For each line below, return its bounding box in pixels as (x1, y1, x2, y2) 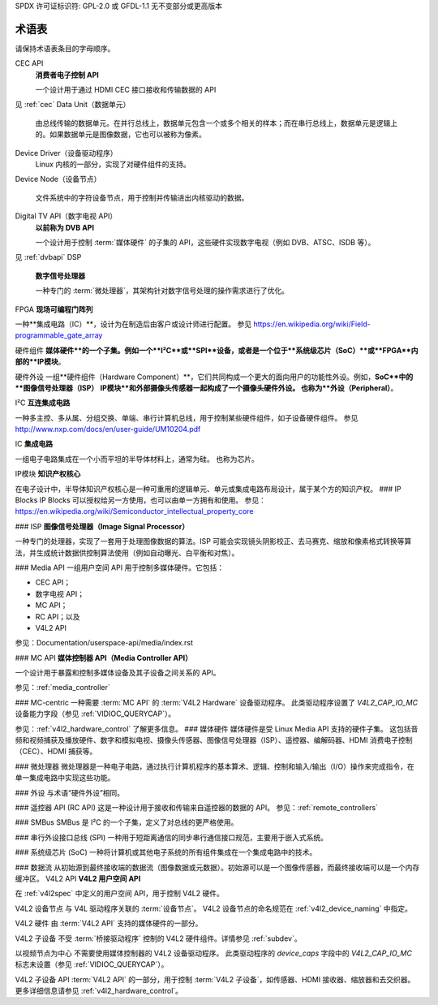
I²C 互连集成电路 (15, 398, 71, 408)
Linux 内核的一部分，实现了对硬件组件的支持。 (35, 159, 191, 170)
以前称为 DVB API (35, 222, 95, 232)
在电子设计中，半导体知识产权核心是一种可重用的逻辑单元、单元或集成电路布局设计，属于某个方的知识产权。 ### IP (15, 484, 401, 494)
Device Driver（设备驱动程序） (15, 148, 118, 157)
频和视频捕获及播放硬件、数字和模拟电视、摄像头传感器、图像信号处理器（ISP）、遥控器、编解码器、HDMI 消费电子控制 (15, 735, 413, 745)
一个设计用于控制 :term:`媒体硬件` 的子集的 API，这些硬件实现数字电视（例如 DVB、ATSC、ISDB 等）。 (35, 237, 376, 247)
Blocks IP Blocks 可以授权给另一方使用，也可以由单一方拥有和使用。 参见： (15, 495, 267, 505)
